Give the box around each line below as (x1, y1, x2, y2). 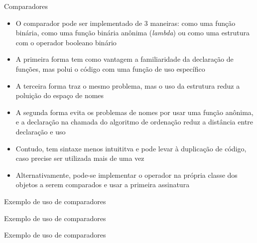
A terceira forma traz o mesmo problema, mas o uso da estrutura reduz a (15, 80, 240, 91)
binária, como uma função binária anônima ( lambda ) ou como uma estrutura (15, 27, 250, 38)
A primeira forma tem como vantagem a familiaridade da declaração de (15, 54, 234, 64)
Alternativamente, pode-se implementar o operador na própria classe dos (15, 169, 238, 180)
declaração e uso (15, 126, 66, 136)
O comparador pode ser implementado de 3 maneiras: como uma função (15, 17, 236, 28)
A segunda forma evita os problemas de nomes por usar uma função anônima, (15, 107, 254, 117)
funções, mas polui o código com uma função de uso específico (15, 63, 205, 74)
